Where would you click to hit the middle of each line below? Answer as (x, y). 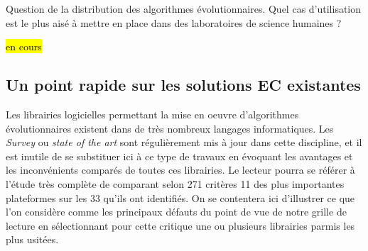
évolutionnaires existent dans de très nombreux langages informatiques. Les (170, 128)
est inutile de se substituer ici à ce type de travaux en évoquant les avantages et (179, 156)
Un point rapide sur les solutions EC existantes (183, 85)
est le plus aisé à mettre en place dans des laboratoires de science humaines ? (174, 22)
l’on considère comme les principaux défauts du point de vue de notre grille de (176, 212)
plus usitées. (32, 239)
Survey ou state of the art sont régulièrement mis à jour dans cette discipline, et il (184, 142)
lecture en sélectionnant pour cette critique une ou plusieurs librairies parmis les (180, 225)
